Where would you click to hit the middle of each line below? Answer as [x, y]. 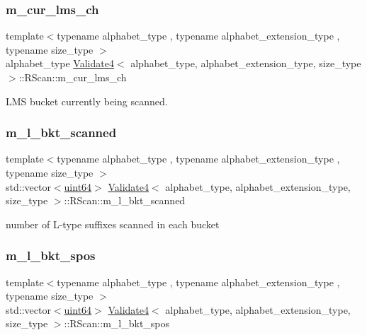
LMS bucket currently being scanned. [87, 101]
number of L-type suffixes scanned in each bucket [113, 224]
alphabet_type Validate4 [60, 63]
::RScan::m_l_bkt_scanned [125, 200]
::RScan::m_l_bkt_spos [117, 323]
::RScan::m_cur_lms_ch [73, 77]
